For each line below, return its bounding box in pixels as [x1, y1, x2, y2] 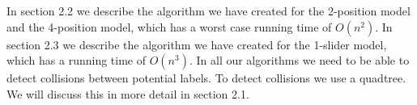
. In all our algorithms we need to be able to [189, 52, 410, 69]
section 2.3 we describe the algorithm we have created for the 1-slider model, [6, 36, 387, 52]
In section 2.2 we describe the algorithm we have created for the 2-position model [6, 2, 411, 19]
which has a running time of [6, 52, 147, 69]
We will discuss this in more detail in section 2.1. [6, 85, 249, 102]
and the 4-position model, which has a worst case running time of [6, 18, 332, 35]
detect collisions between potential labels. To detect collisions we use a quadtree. [6, 69, 406, 86]
